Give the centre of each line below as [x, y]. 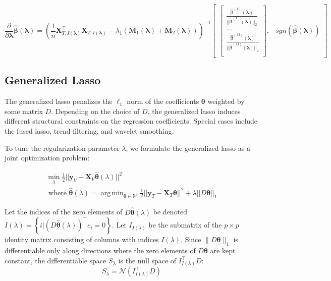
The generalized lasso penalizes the [59, 101]
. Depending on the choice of [95, 111]
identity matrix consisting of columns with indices [82, 239]
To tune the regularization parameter [62, 148]
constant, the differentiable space [56, 260]
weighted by [226, 101]
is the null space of [147, 260]
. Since [191, 239]
